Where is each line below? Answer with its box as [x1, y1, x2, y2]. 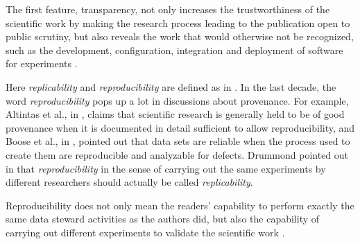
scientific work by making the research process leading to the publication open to [6, 15, 350, 30]
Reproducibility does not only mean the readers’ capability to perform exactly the [6, 198, 354, 212]
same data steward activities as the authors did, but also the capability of [6, 211, 320, 226]
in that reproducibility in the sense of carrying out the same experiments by [6, 161, 326, 175]
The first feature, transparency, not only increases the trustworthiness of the [6, 2, 330, 16]
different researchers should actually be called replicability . [6, 175, 253, 189]
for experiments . [6, 56, 78, 71]
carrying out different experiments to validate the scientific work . [6, 225, 285, 239]
